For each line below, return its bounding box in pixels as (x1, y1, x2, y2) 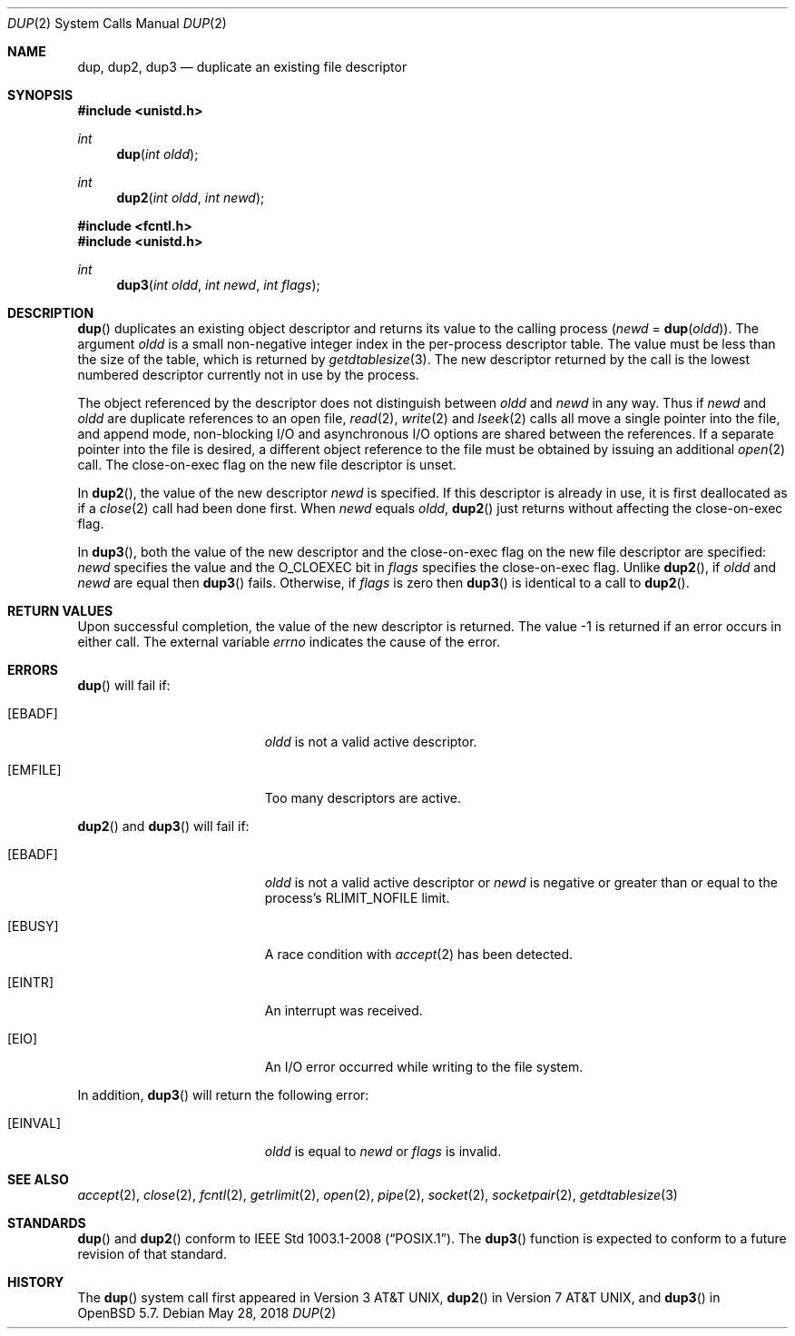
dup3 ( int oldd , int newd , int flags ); (116, 277, 320, 292)
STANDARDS (7, 1215, 86, 1231)
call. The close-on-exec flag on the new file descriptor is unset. (77, 457, 456, 472)
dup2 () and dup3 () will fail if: (77, 818, 250, 834)
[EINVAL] (7, 1115, 62, 1131)
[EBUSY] (7, 918, 59, 934)
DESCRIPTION (7, 305, 94, 321)
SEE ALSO (7, 1172, 69, 1187)
